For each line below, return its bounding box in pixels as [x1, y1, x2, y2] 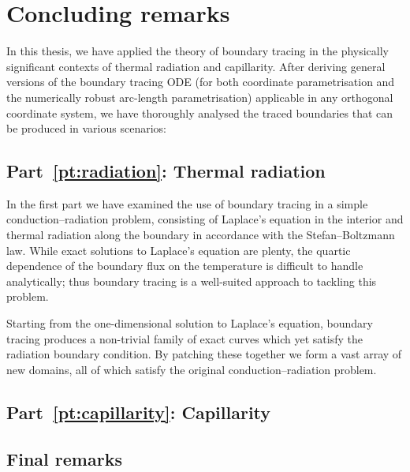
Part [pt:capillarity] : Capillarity [6, 399, 271, 424]
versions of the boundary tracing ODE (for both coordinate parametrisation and [6, 73, 395, 90]
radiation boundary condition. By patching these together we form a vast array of [6, 346, 402, 362]
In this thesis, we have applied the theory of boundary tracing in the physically [6, 43, 389, 59]
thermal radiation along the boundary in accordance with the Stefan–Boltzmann [6, 227, 395, 243]
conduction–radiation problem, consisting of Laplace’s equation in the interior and [6, 211, 404, 227]
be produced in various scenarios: [6, 120, 166, 137]
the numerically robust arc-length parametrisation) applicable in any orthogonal [6, 88, 393, 105]
